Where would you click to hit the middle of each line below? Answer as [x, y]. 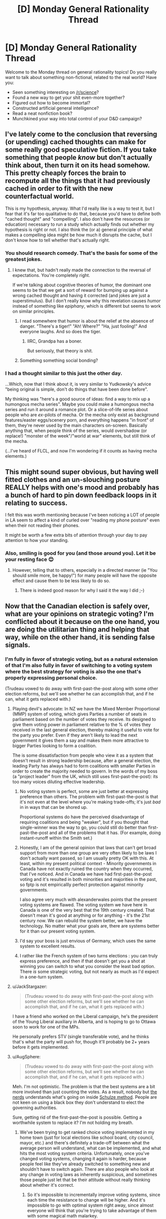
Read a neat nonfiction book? [42, 113]
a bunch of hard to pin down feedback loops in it [81, 495]
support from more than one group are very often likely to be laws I [88, 853]
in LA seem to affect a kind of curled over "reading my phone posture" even [83, 520]
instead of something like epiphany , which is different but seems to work [86, 306]
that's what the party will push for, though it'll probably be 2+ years [81, 1042]
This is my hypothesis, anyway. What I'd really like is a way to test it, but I [80, 208]
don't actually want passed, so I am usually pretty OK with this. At [87, 858]
